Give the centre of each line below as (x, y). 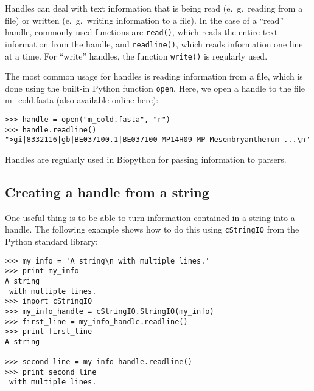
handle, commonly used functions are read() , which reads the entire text (141, 32)
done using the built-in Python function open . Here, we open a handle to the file (155, 88)
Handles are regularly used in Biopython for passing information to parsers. (146, 159)
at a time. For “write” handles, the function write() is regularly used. (136, 56)
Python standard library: (51, 241)
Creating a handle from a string (107, 192)
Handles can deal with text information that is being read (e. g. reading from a (154, 8)
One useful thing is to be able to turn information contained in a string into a (150, 217)
